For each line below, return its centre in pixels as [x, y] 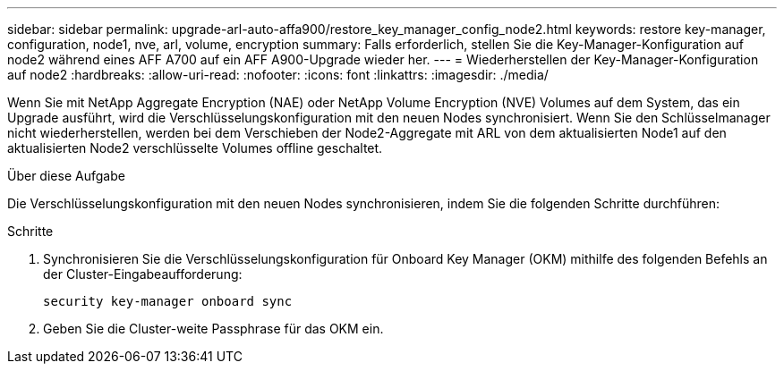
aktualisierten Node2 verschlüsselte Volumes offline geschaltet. [195, 148]
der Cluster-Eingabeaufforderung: [143, 274]
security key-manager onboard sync [168, 301]
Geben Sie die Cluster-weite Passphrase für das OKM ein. [213, 329]
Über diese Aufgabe [66, 176]
